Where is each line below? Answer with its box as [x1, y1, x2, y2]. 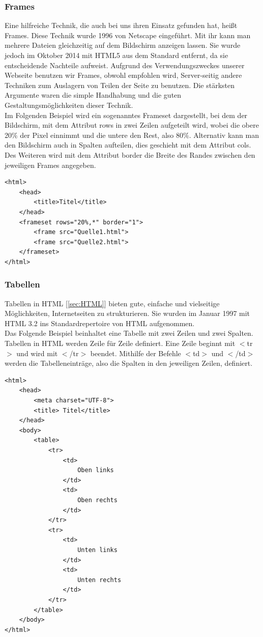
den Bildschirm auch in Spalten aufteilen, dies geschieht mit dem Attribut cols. [5, 139, 251, 150]
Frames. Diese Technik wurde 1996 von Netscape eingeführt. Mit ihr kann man [5, 30, 251, 40]
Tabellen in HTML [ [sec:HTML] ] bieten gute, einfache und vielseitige [5, 298, 220, 308]
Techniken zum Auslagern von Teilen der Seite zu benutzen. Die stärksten [5, 79, 235, 90]
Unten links [77, 546, 118, 554]
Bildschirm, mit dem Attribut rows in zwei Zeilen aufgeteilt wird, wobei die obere [5, 120, 259, 130]
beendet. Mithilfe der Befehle [90, 348, 181, 358]
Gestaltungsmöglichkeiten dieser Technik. [5, 99, 133, 110]
